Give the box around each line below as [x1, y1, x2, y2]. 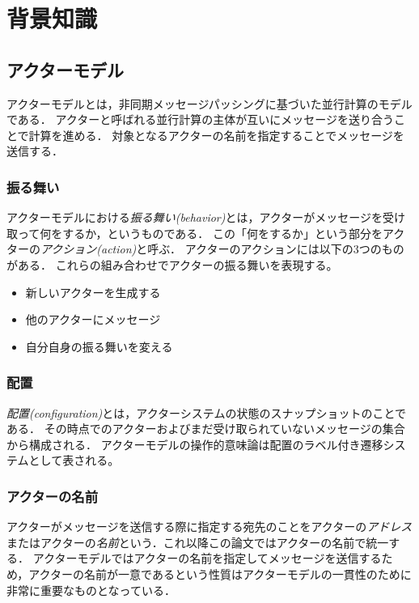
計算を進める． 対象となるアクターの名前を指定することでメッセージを [28, 126, 404, 143]
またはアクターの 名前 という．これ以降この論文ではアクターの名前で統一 [6, 533, 389, 550]
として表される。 [28, 452, 120, 469]
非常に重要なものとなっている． [6, 581, 176, 598]
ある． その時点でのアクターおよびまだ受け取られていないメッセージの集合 [6, 420, 405, 437]
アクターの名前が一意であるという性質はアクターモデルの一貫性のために [28, 565, 412, 582]
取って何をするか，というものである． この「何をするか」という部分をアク [6, 224, 405, 241]
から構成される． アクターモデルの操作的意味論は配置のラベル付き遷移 [6, 435, 383, 452]
